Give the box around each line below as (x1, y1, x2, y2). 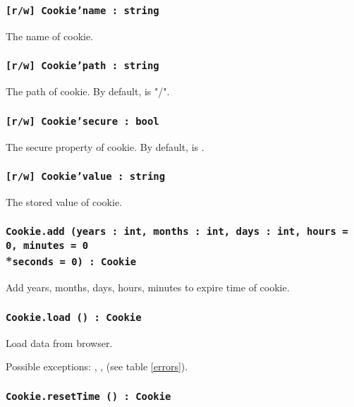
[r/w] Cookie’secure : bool (6, 115, 159, 127)
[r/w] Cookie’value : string (6, 171, 166, 183)
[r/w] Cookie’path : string (6, 60, 159, 72)
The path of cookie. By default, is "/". (6, 84, 170, 99)
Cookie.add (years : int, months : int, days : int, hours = (6, 226, 348, 238)
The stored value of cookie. (6, 194, 122, 209)
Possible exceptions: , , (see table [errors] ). (6, 359, 188, 374)
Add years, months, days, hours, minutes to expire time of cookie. (6, 280, 290, 295)
